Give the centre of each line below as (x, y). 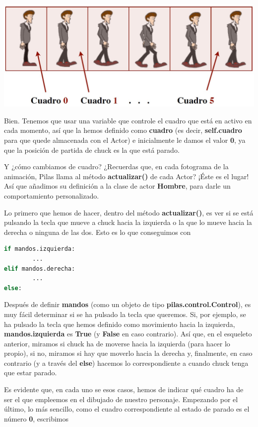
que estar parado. (31, 373)
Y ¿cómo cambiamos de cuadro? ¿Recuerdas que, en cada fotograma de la (116, 166)
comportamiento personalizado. (52, 195)
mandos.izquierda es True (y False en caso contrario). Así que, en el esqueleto (128, 334)
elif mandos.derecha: (40, 268)
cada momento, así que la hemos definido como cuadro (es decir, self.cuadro (123, 130)
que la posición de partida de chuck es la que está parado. (92, 150)
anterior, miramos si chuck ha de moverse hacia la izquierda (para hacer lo (117, 343)
